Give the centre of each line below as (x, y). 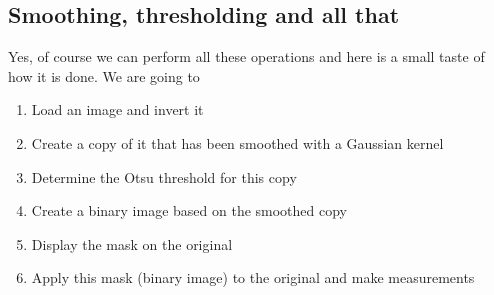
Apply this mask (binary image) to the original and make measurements (253, 277)
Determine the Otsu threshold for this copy (164, 176)
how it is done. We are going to (104, 75)
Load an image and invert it (117, 109)
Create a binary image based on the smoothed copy (189, 210)
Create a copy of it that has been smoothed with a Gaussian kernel (237, 142)
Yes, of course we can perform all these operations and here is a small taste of (246, 56)
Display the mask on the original (132, 243)
